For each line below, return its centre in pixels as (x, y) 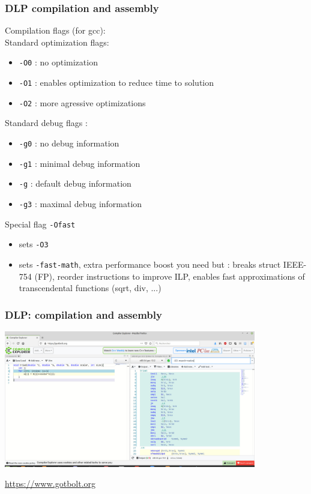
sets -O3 (34, 244)
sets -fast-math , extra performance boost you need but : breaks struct (150, 264)
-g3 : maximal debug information (80, 203)
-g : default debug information (75, 183)
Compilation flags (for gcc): (55, 30)
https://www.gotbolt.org (50, 483)
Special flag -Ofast (40, 224)
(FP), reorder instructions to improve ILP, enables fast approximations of (170, 276)
